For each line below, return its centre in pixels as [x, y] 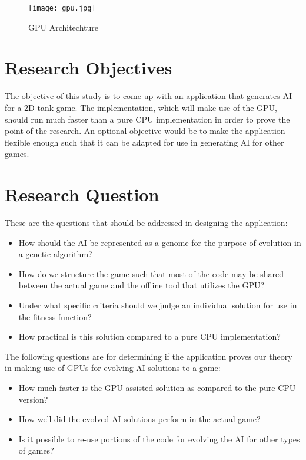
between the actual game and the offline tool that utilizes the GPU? [142, 285]
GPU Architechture [63, 27]
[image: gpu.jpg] [62, 8]
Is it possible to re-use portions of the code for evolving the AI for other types [159, 438]
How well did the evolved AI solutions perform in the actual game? [139, 419]
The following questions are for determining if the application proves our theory [149, 356]
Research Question [82, 194]
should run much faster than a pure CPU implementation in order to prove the [147, 119]
